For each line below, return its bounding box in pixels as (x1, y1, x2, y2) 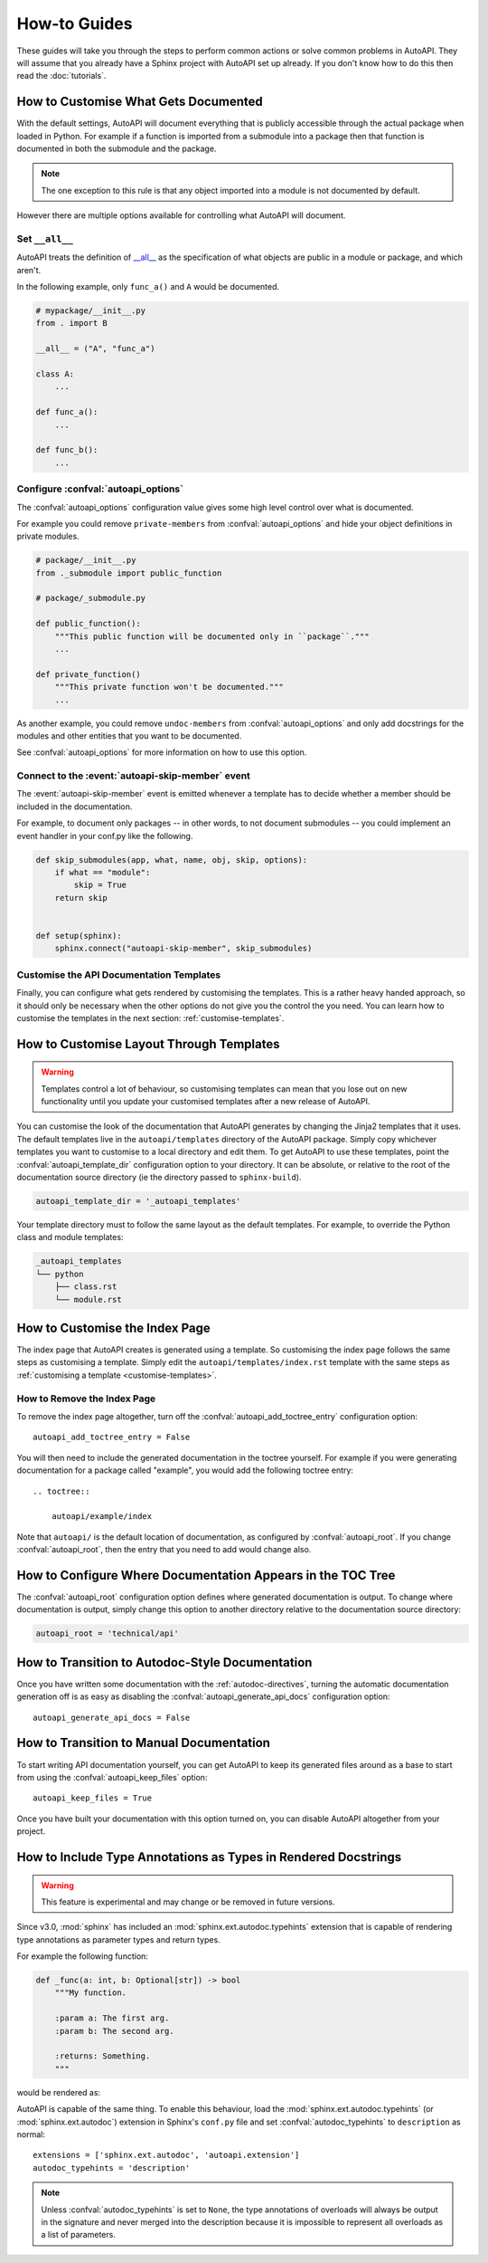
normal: (16, 2128, 45, 2140)
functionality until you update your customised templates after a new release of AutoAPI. (41, 1096, 371, 1107)
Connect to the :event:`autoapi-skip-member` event (16, 769, 250, 782)
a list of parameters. (41, 2230, 117, 2240)
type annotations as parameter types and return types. (16, 1934, 221, 1945)
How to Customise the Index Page (16, 1320, 211, 1335)
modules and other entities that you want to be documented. (16, 730, 242, 741)
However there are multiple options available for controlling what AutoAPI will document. (16, 210, 346, 221)
